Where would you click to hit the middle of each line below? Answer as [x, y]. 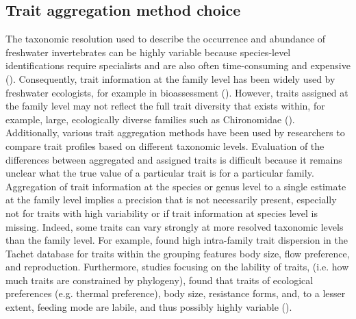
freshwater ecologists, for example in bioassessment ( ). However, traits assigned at [177, 92]
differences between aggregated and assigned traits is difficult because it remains [174, 159]
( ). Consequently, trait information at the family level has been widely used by [170, 78]
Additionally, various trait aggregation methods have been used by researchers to [175, 132]
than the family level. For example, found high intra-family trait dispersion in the [177, 240]
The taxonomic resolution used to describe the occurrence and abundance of [166, 39]
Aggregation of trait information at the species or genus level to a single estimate [176, 186]
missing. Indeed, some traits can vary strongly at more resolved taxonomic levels [175, 226]
